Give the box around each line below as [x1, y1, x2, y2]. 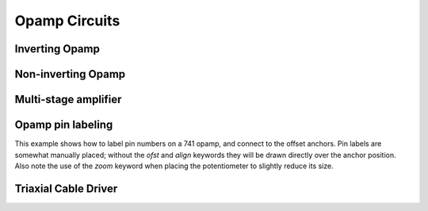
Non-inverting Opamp [14, 67, 126, 81]
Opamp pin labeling [14, 118, 113, 132]
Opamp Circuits [14, 12, 120, 29]
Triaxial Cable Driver [14, 182, 118, 195]
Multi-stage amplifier [14, 93, 122, 106]
